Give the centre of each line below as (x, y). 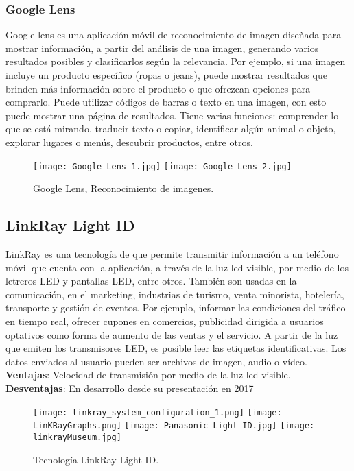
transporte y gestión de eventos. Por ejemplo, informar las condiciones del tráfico (176, 307)
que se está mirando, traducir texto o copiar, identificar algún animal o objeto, (171, 129)
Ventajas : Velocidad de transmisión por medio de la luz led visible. (148, 375)
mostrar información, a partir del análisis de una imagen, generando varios (162, 48)
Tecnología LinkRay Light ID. (96, 459)
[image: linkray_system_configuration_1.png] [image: (157, 412)
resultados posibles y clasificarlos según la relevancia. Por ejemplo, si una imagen (176, 61)
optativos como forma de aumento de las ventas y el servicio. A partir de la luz (172, 334)
